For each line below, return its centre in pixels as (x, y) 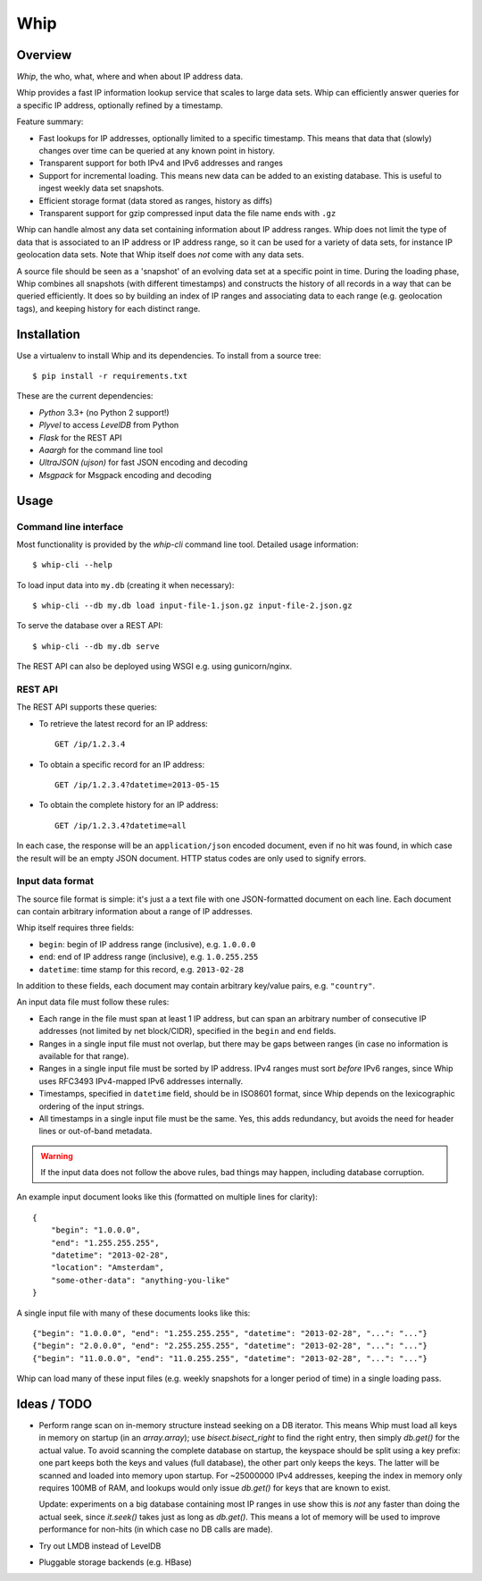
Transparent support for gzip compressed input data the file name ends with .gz (187, 213)
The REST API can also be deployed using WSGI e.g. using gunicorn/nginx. (154, 667)
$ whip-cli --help (73, 565)
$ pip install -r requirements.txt (110, 376)
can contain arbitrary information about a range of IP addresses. (135, 912)
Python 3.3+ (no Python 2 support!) (104, 412)
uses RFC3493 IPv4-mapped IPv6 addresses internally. (141, 1081)
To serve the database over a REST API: (90, 626)
